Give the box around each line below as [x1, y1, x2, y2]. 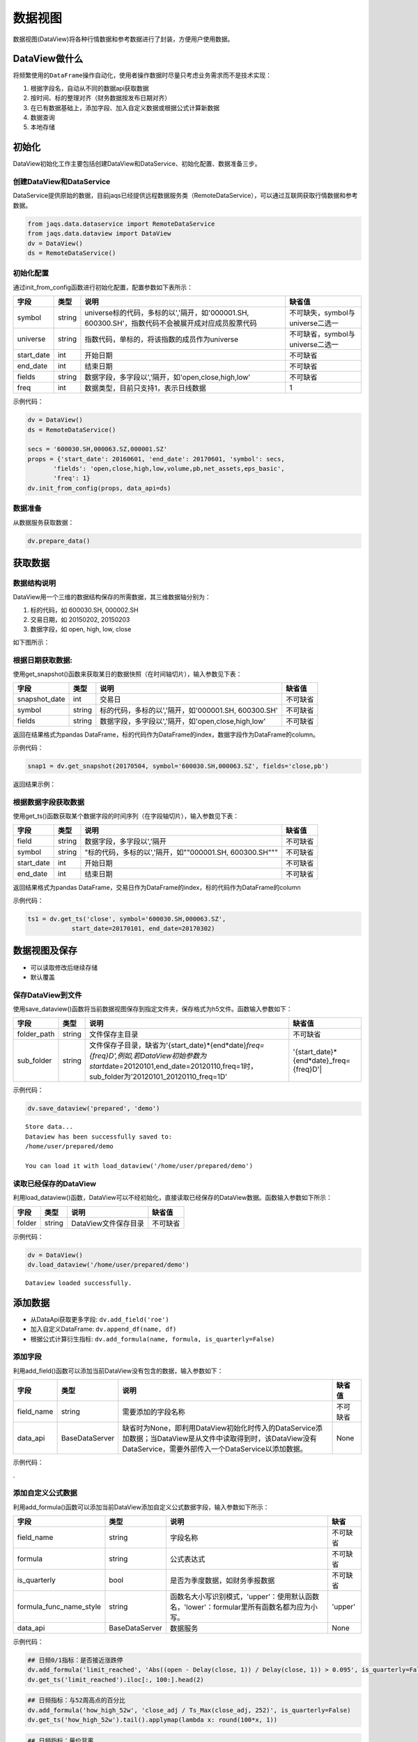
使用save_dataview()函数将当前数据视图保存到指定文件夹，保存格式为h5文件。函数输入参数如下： [13, 1005, 293, 1013]
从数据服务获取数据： [13, 518, 75, 526]
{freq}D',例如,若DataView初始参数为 [89, 1051, 207, 1061]
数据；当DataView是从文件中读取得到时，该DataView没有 [129, 1434, 317, 1444]
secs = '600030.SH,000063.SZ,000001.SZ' [27, 445, 167, 453]
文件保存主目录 [89, 1030, 139, 1040]
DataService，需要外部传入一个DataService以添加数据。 [122, 1444, 308, 1454]
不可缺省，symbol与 [289, 330, 355, 339]
